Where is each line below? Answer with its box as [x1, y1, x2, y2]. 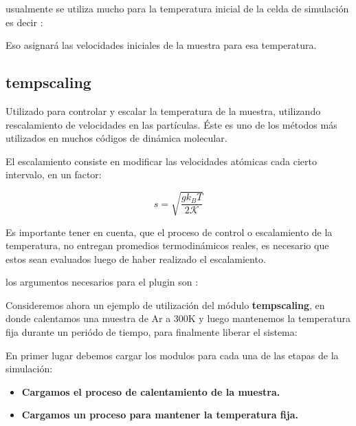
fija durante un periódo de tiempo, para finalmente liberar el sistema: [5, 325, 298, 339]
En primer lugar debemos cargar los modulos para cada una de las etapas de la [5, 348, 339, 362]
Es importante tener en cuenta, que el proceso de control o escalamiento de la [5, 224, 333, 239]
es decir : [5, 14, 43, 29]
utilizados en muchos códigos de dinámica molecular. [5, 131, 227, 145]
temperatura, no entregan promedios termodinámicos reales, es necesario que [5, 238, 329, 253]
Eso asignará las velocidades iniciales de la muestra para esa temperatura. [5, 38, 317, 52]
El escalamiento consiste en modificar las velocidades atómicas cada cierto [5, 153, 317, 168]
